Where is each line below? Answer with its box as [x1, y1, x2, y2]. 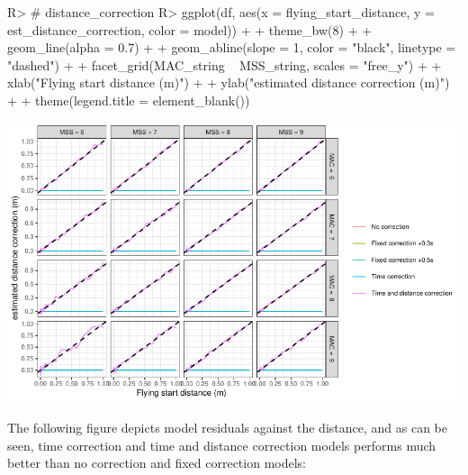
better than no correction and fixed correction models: [7, 453, 307, 472]
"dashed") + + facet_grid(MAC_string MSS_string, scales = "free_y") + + [7, 55, 442, 74]
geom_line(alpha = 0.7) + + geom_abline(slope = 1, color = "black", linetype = [7, 38, 456, 57]
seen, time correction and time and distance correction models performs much [7, 435, 436, 454]
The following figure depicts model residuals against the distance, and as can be [7, 417, 447, 436]
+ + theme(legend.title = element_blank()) [7, 90, 250, 109]
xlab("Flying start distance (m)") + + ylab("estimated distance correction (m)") [7, 73, 450, 92]
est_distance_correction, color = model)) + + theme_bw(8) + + [7, 20, 373, 39]
